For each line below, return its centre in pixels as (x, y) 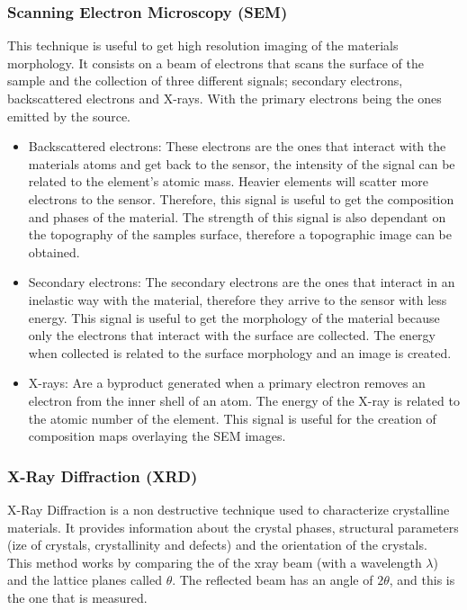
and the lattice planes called (85, 580)
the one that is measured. (77, 597)
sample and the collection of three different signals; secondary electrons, (205, 81)
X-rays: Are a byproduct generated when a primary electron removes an (227, 383)
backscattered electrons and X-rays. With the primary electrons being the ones (225, 98)
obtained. (54, 251)
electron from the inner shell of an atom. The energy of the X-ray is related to (244, 400)
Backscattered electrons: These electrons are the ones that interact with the (237, 146)
